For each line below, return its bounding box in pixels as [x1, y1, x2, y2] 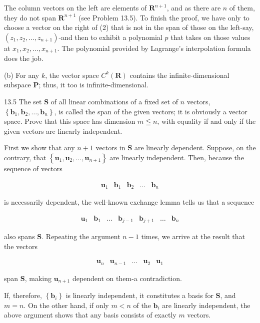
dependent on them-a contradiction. [72, 273, 182, 283]
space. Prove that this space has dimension [4, 116, 135, 126]
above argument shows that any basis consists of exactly [4, 310, 176, 320]
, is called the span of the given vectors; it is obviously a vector [54, 106, 247, 116]
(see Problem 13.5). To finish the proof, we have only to [78, 12, 249, 22]
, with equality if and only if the [157, 116, 256, 126]
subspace [4, 79, 31, 90]
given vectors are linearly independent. [4, 125, 122, 136]
